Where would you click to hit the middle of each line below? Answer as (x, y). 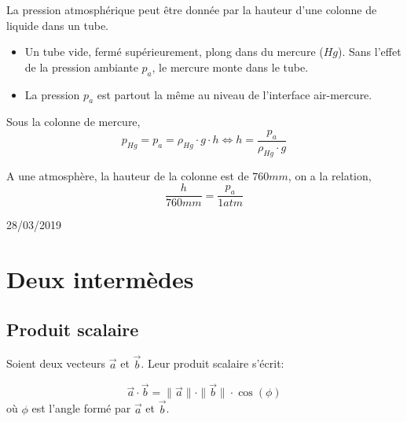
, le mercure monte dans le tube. (230, 67)
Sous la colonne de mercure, (73, 122)
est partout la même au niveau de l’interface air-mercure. (235, 94)
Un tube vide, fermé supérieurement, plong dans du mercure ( (174, 52)
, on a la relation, (330, 175)
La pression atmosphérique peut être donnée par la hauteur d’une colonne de (192, 9)
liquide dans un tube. (58, 25)
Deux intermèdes (100, 279)
